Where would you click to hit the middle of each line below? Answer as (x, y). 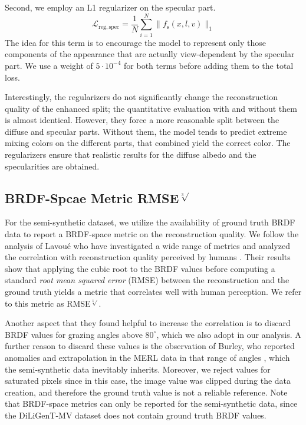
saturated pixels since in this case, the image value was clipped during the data (148, 381)
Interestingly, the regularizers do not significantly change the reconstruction (141, 97)
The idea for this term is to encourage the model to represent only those (136, 42)
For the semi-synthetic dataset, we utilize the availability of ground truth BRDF (150, 222)
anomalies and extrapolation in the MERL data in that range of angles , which (147, 357)
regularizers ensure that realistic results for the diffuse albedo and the (131, 155)
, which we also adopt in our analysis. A (229, 334)
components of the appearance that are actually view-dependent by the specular (150, 54)
